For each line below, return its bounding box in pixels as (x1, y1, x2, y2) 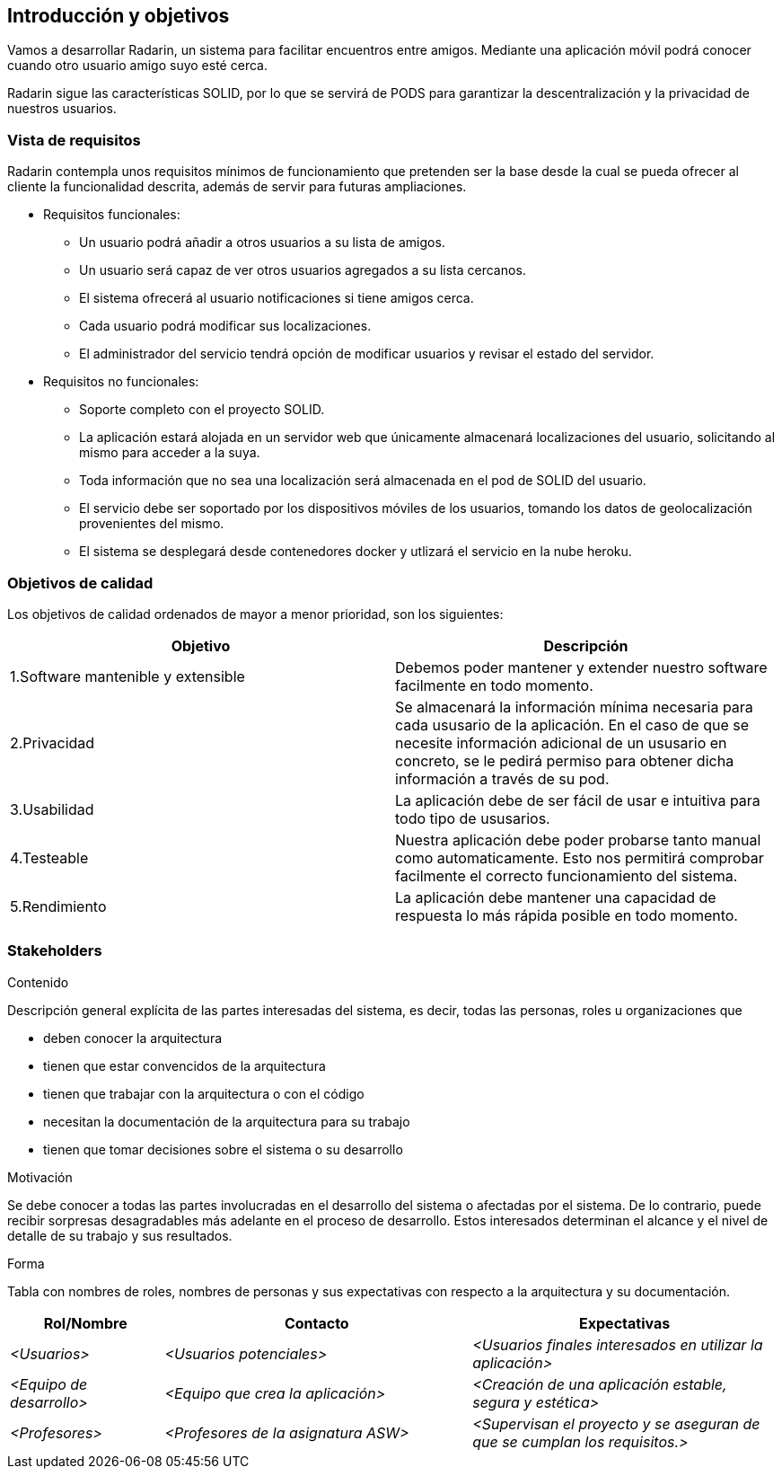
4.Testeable (10, 848, 89, 867)
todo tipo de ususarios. (395, 809, 550, 827)
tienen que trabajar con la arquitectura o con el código (43, 1085, 365, 1101)
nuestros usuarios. (7, 101, 117, 117)
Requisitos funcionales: (43, 207, 180, 223)
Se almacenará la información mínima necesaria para (395, 697, 753, 716)
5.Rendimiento (10, 897, 107, 915)
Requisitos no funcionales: (43, 374, 199, 390)
